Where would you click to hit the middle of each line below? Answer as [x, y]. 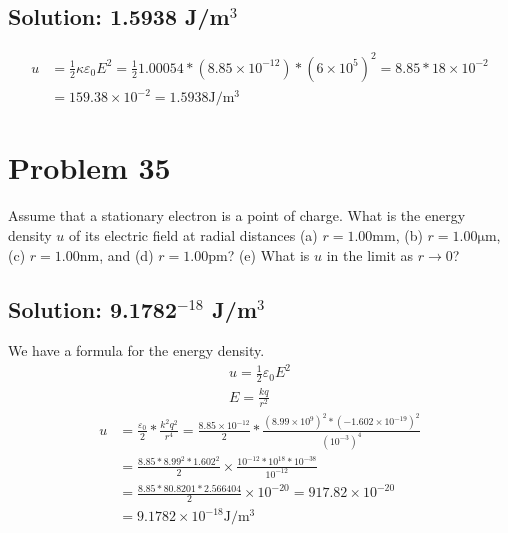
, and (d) [126, 254]
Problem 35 [89, 167]
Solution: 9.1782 [93, 308]
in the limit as [370, 254]
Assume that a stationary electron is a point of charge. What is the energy [237, 215]
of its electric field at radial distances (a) [193, 234]
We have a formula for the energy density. [136, 350]
